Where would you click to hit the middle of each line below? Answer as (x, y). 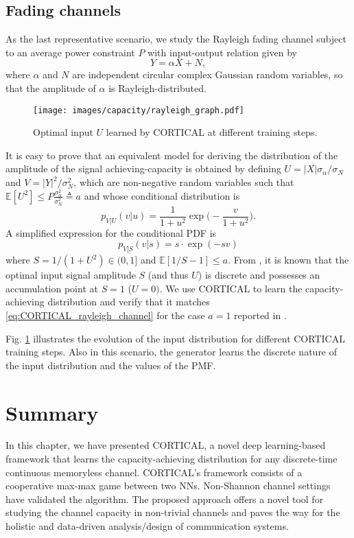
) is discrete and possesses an (259, 275)
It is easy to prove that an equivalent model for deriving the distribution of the (172, 155)
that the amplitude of (51, 87)
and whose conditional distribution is (162, 195)
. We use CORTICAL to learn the (231, 288)
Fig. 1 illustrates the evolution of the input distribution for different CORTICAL (175, 338)
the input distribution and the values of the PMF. (111, 365)
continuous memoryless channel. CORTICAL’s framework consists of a (154, 472)
